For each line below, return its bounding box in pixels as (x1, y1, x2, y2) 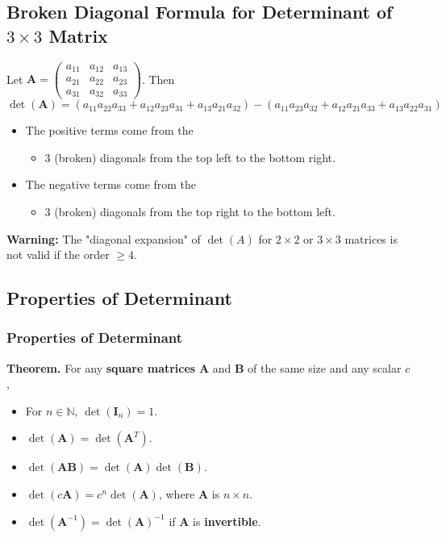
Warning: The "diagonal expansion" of (6, 230, 201, 247)
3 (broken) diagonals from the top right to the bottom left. (44, 202, 336, 219)
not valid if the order (6, 246, 110, 263)
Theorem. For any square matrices (6, 359, 196, 376)
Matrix (48, 23, 108, 48)
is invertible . (193, 512, 261, 529)
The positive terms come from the (25, 122, 194, 139)
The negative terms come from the (25, 176, 197, 193)
